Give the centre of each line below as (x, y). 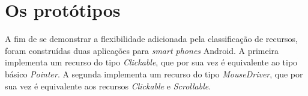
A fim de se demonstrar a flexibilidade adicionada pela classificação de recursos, (151, 39)
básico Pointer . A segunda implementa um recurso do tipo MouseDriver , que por (154, 73)
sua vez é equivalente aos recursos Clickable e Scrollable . (108, 85)
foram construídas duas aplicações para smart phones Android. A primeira (142, 50)
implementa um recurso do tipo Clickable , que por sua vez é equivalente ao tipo (151, 62)
